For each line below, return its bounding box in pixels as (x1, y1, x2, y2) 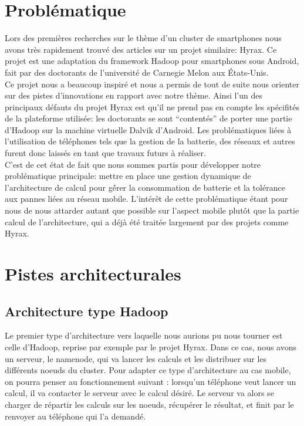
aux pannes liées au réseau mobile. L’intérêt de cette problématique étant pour (5, 192, 288, 205)
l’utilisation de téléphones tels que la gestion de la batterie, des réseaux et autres (5, 135, 295, 147)
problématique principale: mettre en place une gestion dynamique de (5, 170, 251, 182)
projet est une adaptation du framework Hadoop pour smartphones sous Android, (5, 55, 299, 67)
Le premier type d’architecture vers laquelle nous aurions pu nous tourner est (5, 329, 283, 342)
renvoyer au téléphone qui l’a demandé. (5, 410, 146, 422)
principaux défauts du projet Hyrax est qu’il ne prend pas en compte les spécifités (5, 100, 299, 113)
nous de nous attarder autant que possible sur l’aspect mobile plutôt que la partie (5, 204, 299, 217)
